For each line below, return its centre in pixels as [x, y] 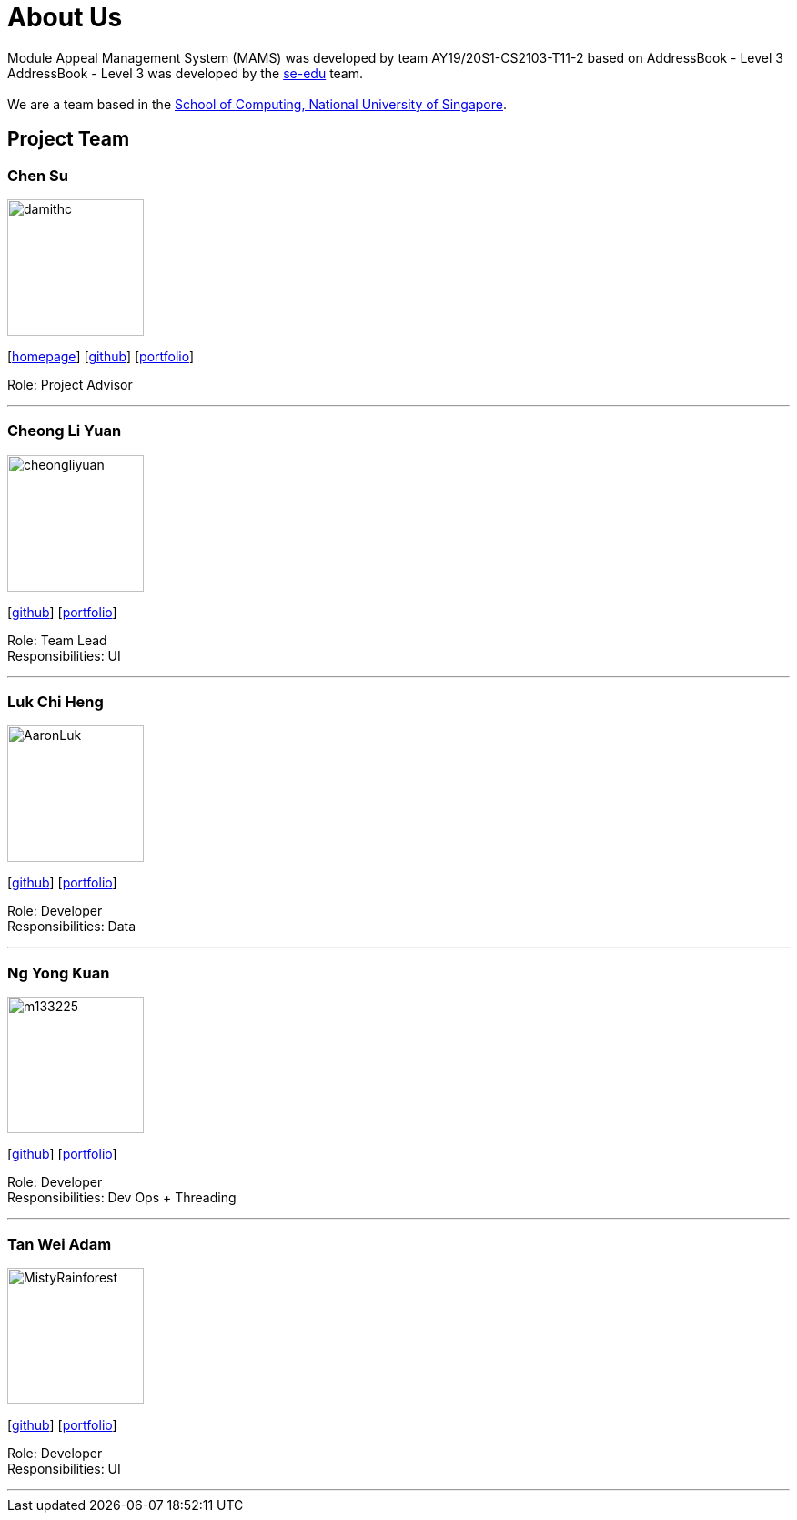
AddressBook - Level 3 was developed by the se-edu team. [186, 73]
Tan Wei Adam [60, 1244]
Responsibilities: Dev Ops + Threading [122, 1198]
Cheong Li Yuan [65, 431]
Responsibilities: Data [72, 927]
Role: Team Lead [57, 640]
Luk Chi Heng [55, 702]
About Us [65, 17]
